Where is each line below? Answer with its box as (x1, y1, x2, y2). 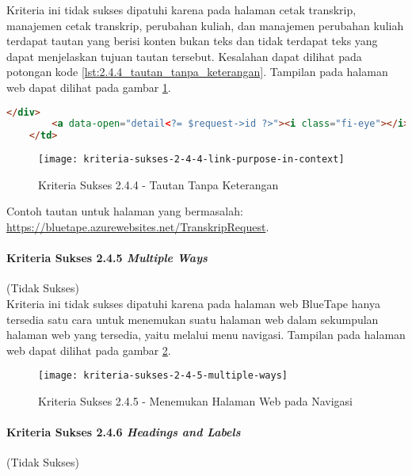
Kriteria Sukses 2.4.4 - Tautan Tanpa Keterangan (38, 176, 279, 192)
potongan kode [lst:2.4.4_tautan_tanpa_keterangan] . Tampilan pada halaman (6, 63, 388, 80)
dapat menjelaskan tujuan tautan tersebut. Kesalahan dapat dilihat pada (6, 48, 362, 64)
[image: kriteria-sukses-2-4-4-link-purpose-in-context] (38, 154, 345, 166)
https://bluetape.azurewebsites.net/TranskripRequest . (6, 219, 269, 235)
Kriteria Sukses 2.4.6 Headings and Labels (6, 424, 241, 440)
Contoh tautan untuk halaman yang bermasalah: (6, 203, 243, 219)
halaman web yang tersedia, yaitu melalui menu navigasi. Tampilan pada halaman (6, 326, 406, 343)
